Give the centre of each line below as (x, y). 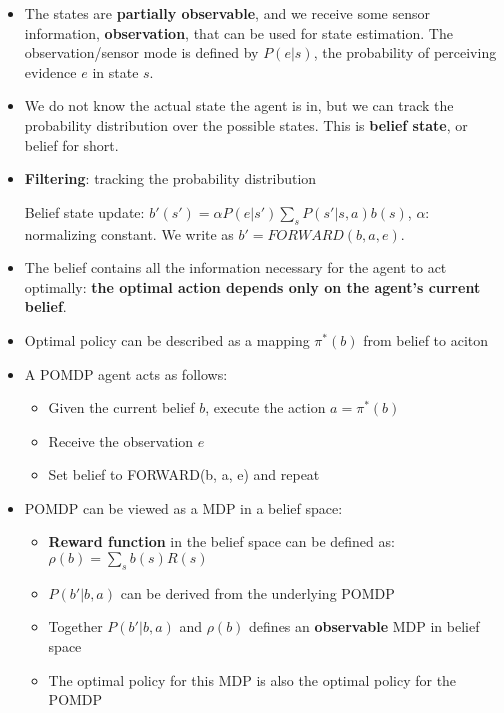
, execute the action (265, 407)
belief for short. (71, 144)
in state (115, 71)
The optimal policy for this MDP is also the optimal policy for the (252, 679)
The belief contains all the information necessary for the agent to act (235, 267)
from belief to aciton (426, 339)
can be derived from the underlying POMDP (257, 592)
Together (75, 626)
